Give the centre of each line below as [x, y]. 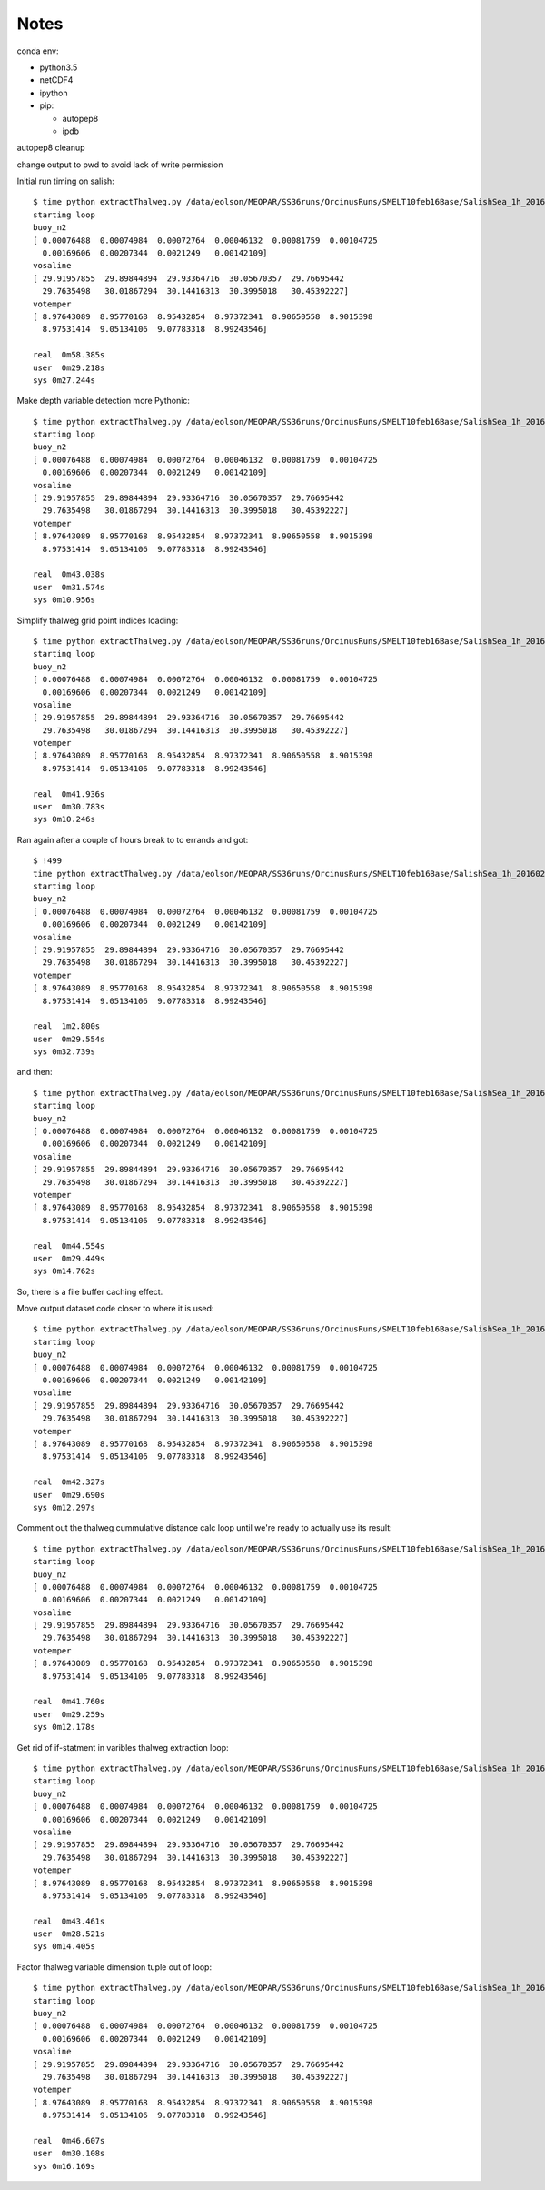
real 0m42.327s [69, 1482]
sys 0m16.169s [64, 2166]
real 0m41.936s [69, 794]
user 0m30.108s [69, 2154]
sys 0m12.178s [64, 1727]
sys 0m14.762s [64, 1271]
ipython [54, 93]
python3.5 [59, 67]
